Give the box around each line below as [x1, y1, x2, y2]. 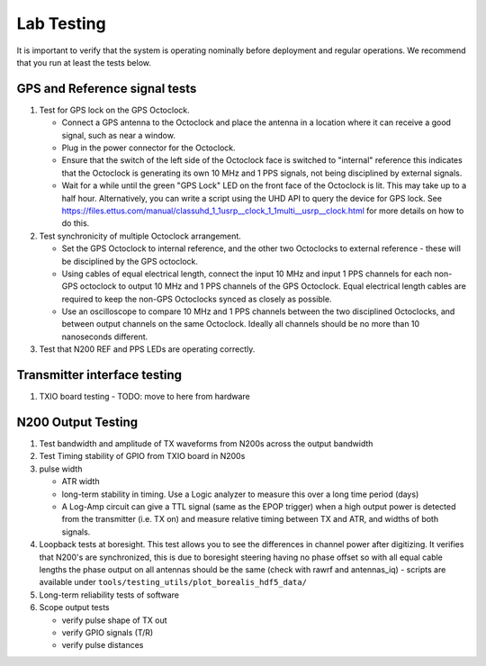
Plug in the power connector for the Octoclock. [61, 142, 236, 153]
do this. [61, 218, 90, 229]
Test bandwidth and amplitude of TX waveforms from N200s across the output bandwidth [39, 438, 373, 449]
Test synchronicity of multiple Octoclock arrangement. [39, 230, 242, 241]
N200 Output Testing [16, 414, 139, 429]
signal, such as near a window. [61, 130, 175, 140]
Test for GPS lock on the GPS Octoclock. [39, 104, 191, 115]
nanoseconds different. [61, 331, 148, 342]
